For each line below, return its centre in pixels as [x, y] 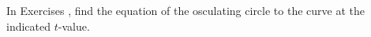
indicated [29, 26]
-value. [74, 26]
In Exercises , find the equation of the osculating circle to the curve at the [185, 10]
